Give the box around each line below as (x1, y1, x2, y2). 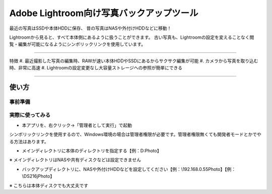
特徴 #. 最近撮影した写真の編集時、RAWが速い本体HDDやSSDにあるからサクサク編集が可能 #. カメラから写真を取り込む (9, 58, 258, 64)
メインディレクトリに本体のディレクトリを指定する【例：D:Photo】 (22, 148, 162, 153)
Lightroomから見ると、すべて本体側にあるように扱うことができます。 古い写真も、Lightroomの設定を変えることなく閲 (9, 34, 254, 40)
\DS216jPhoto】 (22, 173, 55, 179)
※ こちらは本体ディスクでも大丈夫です (9, 182, 88, 188)
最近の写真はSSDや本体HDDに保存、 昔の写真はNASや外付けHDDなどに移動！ (9, 25, 172, 31)
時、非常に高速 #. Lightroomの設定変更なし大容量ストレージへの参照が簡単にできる (9, 65, 183, 71)
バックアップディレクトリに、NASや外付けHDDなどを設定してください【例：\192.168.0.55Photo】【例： (22, 166, 236, 172)
